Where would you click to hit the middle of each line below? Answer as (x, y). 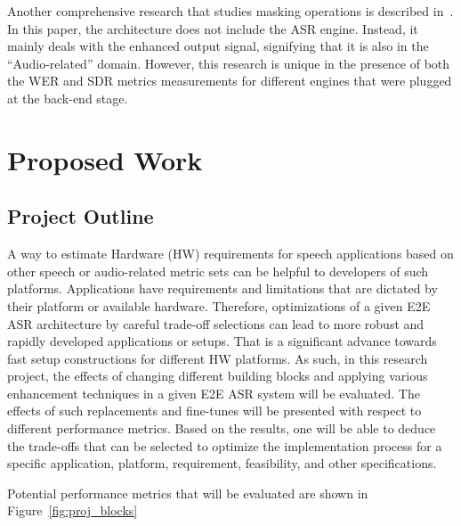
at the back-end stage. (68, 98)
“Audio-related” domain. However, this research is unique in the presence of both (229, 63)
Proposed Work (105, 159)
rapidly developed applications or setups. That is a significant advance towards (222, 341)
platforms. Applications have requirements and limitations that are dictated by (222, 288)
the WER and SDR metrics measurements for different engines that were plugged (230, 81)
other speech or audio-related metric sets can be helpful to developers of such (218, 271)
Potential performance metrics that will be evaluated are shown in (188, 493)
